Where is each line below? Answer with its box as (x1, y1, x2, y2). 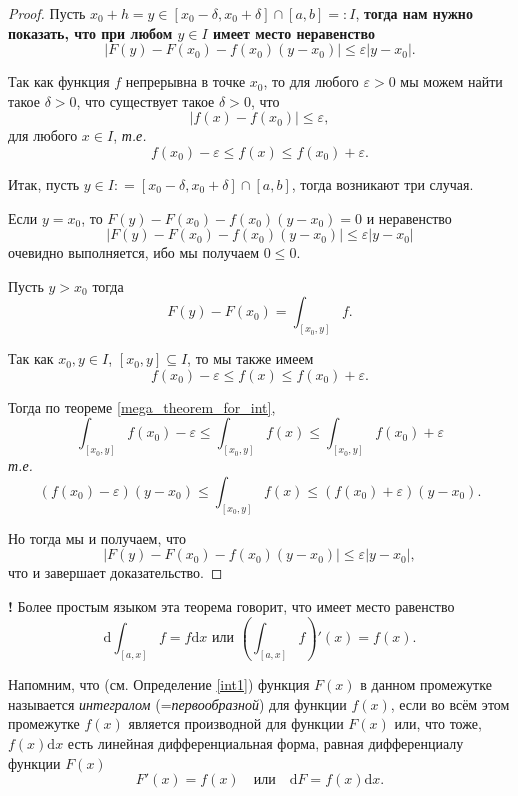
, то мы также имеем (187, 348, 314, 369)
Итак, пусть (8, 173, 80, 194)
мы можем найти (400, 71, 503, 92)
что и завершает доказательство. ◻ (8, 562, 223, 583)
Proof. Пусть (8, 3, 86, 23)
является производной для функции (128, 713, 344, 734)
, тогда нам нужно (355, 3, 473, 23)
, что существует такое (76, 90, 215, 111)
